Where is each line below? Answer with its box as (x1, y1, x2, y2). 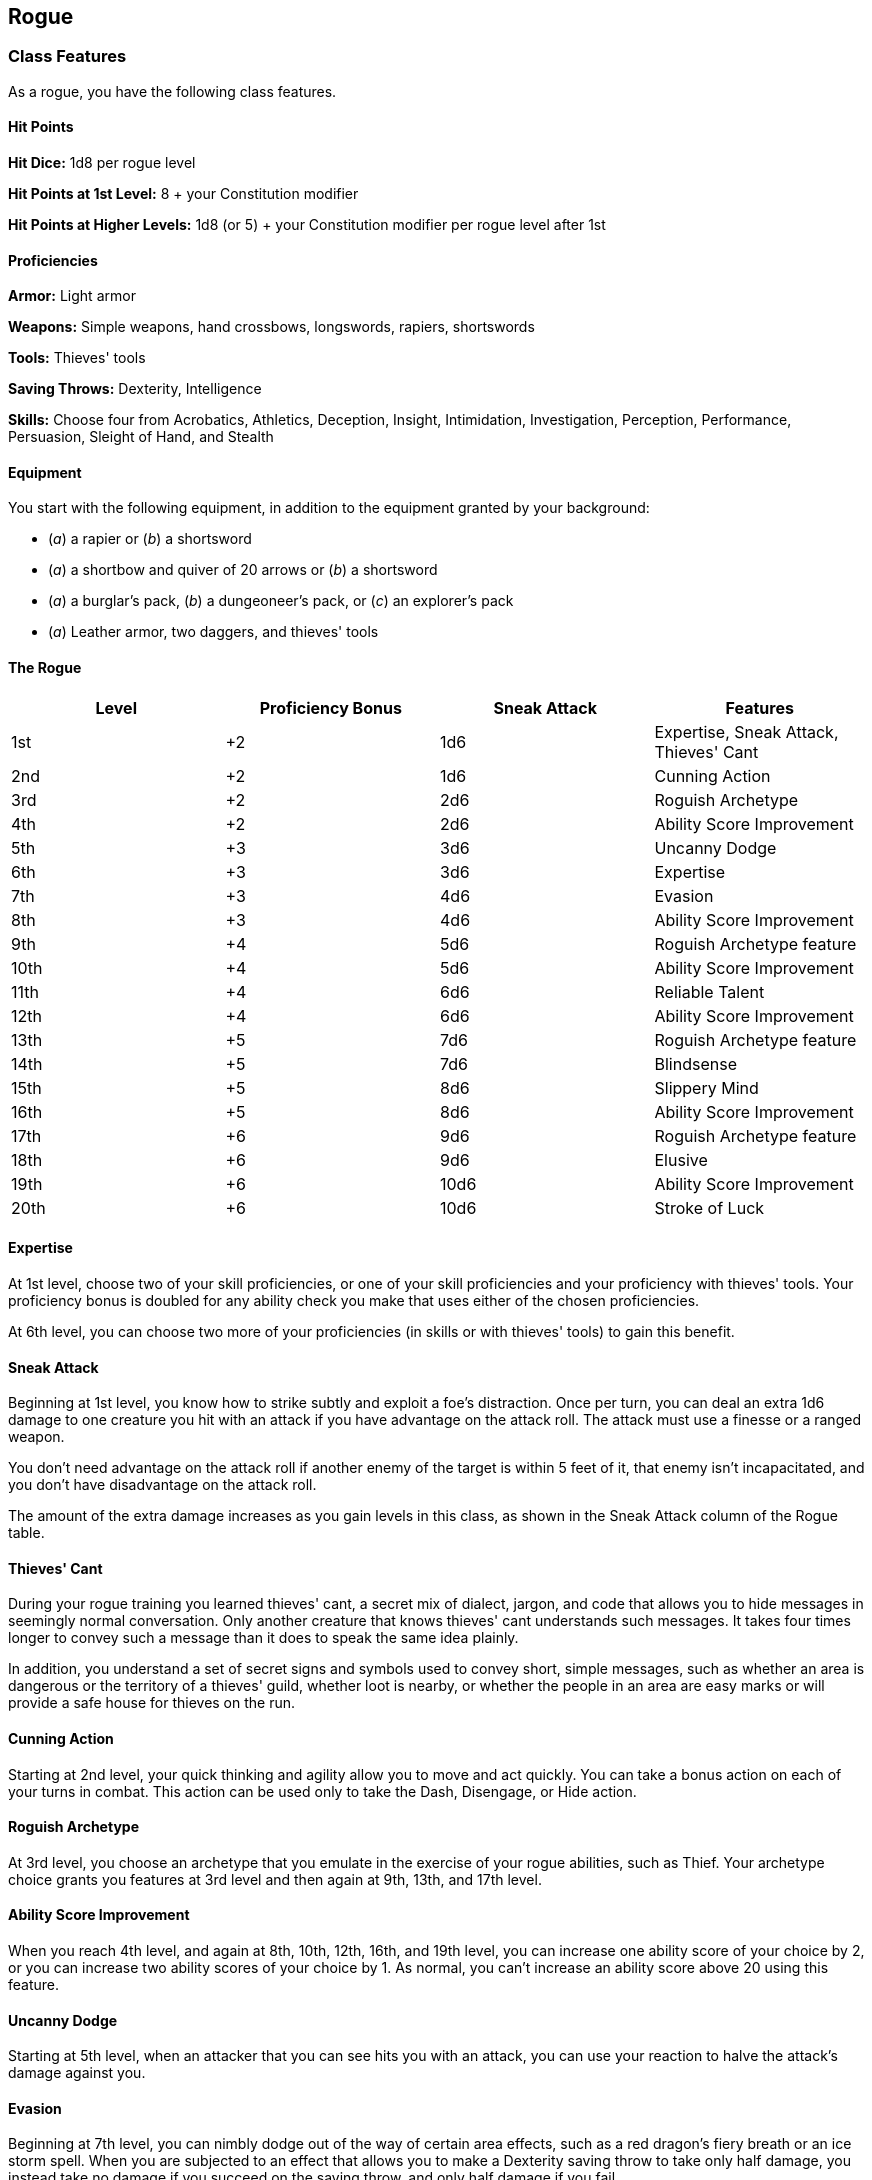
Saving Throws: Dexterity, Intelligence (8, 380, 262, 398)
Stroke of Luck (654, 1197, 765, 1218)
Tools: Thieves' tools (8, 349, 146, 367)
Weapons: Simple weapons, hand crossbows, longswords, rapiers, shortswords (8, 318, 535, 336)
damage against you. (8, 2064, 146, 2082)
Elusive (654, 1149, 708, 1170)
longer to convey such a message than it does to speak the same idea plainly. (8, 1629, 519, 1647)
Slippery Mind (654, 1077, 759, 1098)
